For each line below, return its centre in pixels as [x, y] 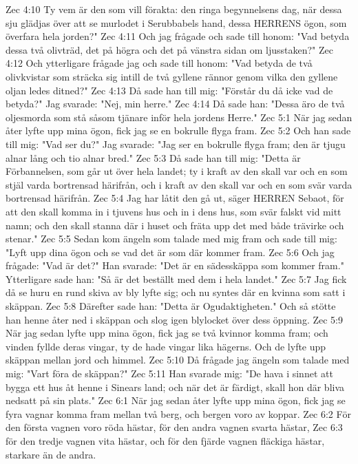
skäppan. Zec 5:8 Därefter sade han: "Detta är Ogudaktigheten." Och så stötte [171, 306]
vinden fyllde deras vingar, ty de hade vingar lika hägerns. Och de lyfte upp [166, 346]
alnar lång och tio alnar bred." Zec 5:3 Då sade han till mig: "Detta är [153, 157]
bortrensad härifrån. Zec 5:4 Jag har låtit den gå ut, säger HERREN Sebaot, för [175, 198]
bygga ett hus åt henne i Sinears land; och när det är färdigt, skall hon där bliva [175, 387]
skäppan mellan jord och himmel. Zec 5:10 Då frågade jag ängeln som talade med [178, 360]
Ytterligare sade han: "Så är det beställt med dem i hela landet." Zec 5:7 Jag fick [176, 278]
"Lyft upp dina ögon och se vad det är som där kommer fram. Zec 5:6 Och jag [170, 252]
